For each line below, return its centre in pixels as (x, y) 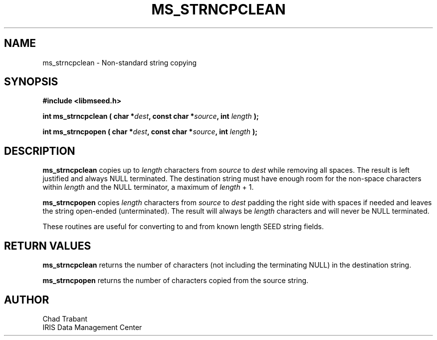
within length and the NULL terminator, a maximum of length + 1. (148, 187)
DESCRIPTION (40, 151)
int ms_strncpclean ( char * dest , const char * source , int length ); (151, 116)
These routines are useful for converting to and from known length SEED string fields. (183, 227)
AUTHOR (27, 300)
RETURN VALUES (48, 246)
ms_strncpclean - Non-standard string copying (120, 62)
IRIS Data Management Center (92, 327)
